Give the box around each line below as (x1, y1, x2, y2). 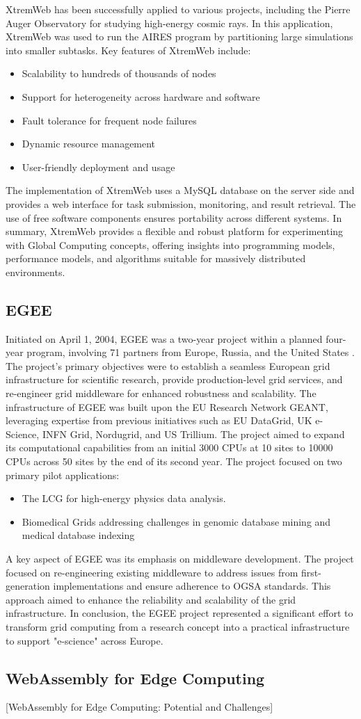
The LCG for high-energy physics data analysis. (22, 491, 226, 506)
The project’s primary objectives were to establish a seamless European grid (6, 358, 330, 373)
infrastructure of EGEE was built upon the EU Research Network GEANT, (6, 399, 328, 414)
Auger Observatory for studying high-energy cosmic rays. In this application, (6, 15, 333, 30)
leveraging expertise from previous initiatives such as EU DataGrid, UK (6, 413, 312, 428)
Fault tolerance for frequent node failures (22, 113, 197, 127)
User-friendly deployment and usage (22, 159, 175, 174)
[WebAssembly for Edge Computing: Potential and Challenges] (6, 700, 273, 714)
